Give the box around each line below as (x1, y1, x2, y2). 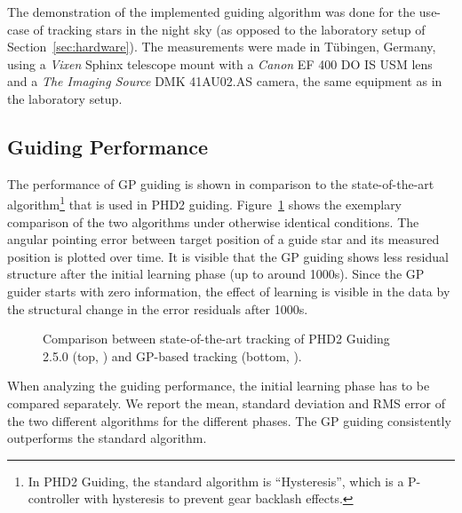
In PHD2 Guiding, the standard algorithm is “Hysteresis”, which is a (28, 471, 404, 490)
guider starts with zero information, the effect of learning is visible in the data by (7, 281, 450, 300)
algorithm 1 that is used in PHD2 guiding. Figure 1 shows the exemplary (7, 193, 402, 214)
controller (28, 489, 80, 508)
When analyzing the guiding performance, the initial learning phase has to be (7, 376, 430, 395)
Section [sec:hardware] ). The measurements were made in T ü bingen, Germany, (7, 37, 436, 56)
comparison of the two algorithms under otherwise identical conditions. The (7, 212, 419, 231)
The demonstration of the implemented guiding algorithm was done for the (7, 3, 416, 20)
